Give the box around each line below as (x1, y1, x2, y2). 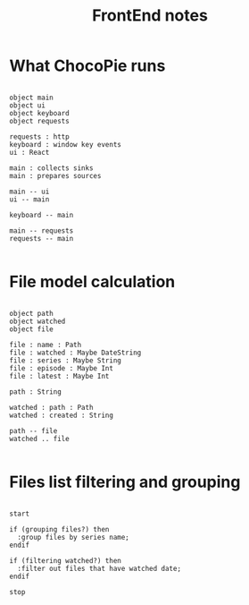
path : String (9, 387, 62, 396)
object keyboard (9, 108, 70, 117)
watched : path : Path (9, 403, 94, 412)
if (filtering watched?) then (9, 556, 122, 565)
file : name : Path (9, 340, 82, 349)
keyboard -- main (9, 210, 74, 219)
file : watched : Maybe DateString (9, 348, 142, 357)
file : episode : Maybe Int (9, 363, 114, 372)
